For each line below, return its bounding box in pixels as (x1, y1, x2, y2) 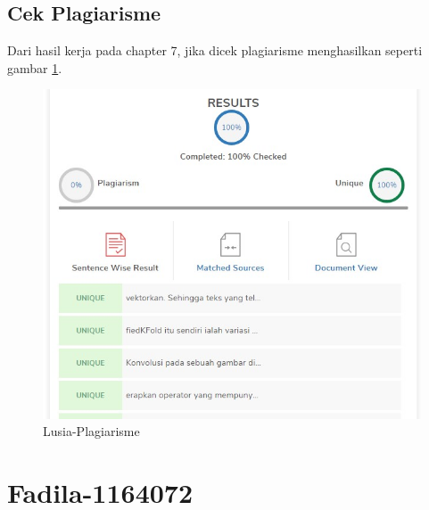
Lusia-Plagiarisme (43, 422, 140, 440)
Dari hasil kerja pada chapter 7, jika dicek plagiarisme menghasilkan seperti (7, 41, 423, 60)
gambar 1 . (7, 58, 62, 77)
